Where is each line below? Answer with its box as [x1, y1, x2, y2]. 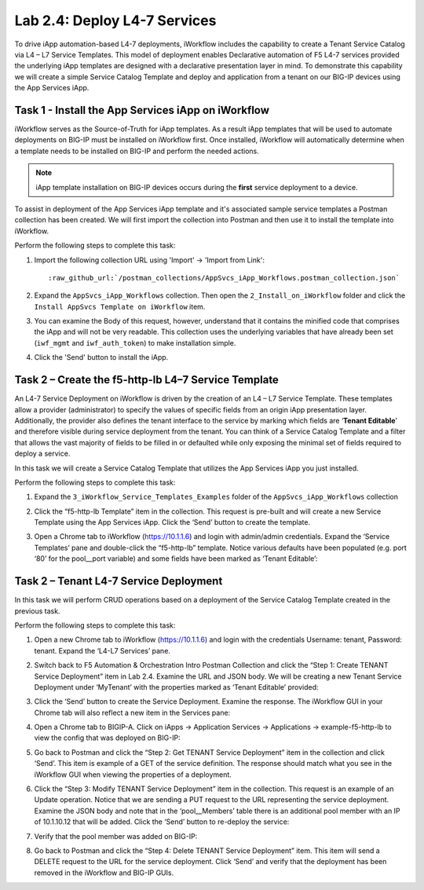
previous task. [14, 606, 60, 616]
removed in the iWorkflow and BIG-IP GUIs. [34, 868, 174, 877]
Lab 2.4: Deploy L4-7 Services [14, 12, 217, 29]
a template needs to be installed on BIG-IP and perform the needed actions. [14, 146, 259, 156]
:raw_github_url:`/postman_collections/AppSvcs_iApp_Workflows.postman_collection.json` [48, 273, 400, 282]
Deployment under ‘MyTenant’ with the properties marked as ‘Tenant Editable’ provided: [34, 682, 319, 691]
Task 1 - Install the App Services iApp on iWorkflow [14, 103, 270, 117]
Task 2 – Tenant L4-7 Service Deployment [14, 574, 223, 588]
